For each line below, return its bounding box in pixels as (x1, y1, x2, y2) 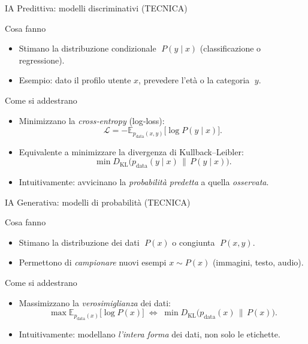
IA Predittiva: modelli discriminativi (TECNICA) (5, 2, 188, 14)
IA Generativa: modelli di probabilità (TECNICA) (5, 195, 191, 208)
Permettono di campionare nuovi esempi (19, 256, 167, 268)
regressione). (19, 53, 65, 66)
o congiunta (172, 236, 215, 248)
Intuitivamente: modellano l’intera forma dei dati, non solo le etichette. (19, 327, 280, 340)
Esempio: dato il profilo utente (19, 74, 131, 86)
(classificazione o (200, 42, 261, 55)
